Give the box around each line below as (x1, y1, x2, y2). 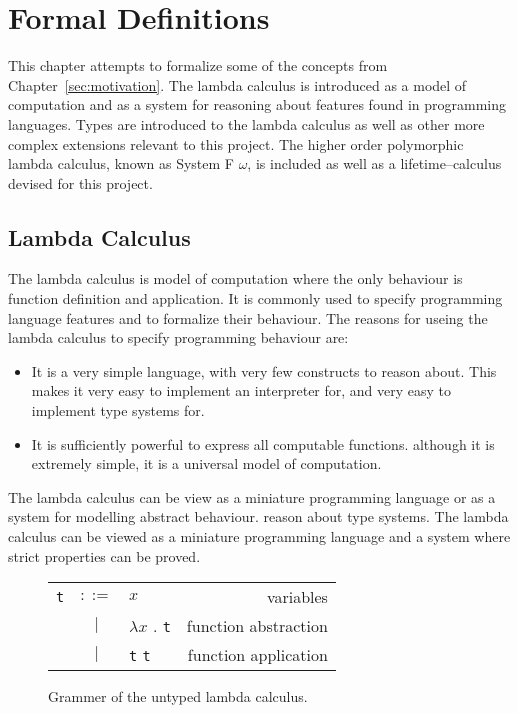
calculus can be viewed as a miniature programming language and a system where (8, 526, 511, 547)
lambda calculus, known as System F (8, 153, 234, 174)
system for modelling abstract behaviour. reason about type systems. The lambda (8, 506, 509, 527)
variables (266, 585, 328, 609)
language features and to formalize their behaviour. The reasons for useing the (8, 307, 488, 328)
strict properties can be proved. (8, 545, 201, 566)
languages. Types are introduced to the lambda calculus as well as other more (8, 113, 485, 134)
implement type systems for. (31, 400, 205, 421)
